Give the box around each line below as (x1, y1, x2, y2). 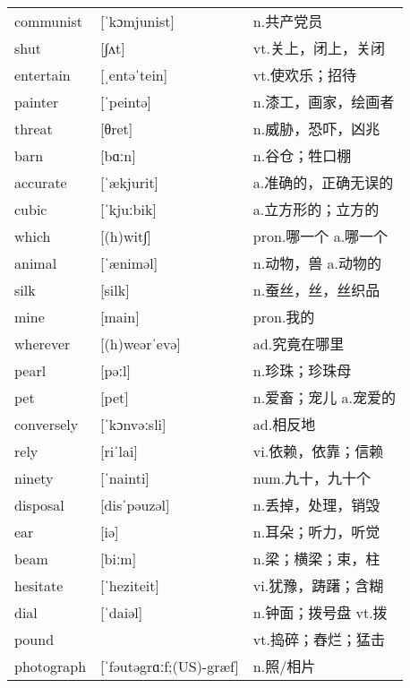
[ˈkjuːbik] (100, 198, 157, 219)
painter (14, 90, 59, 112)
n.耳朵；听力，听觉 (252, 521, 380, 543)
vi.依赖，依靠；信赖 (252, 441, 384, 462)
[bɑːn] (100, 144, 136, 166)
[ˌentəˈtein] (100, 64, 168, 85)
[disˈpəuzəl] (100, 494, 170, 515)
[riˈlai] (100, 440, 138, 461)
